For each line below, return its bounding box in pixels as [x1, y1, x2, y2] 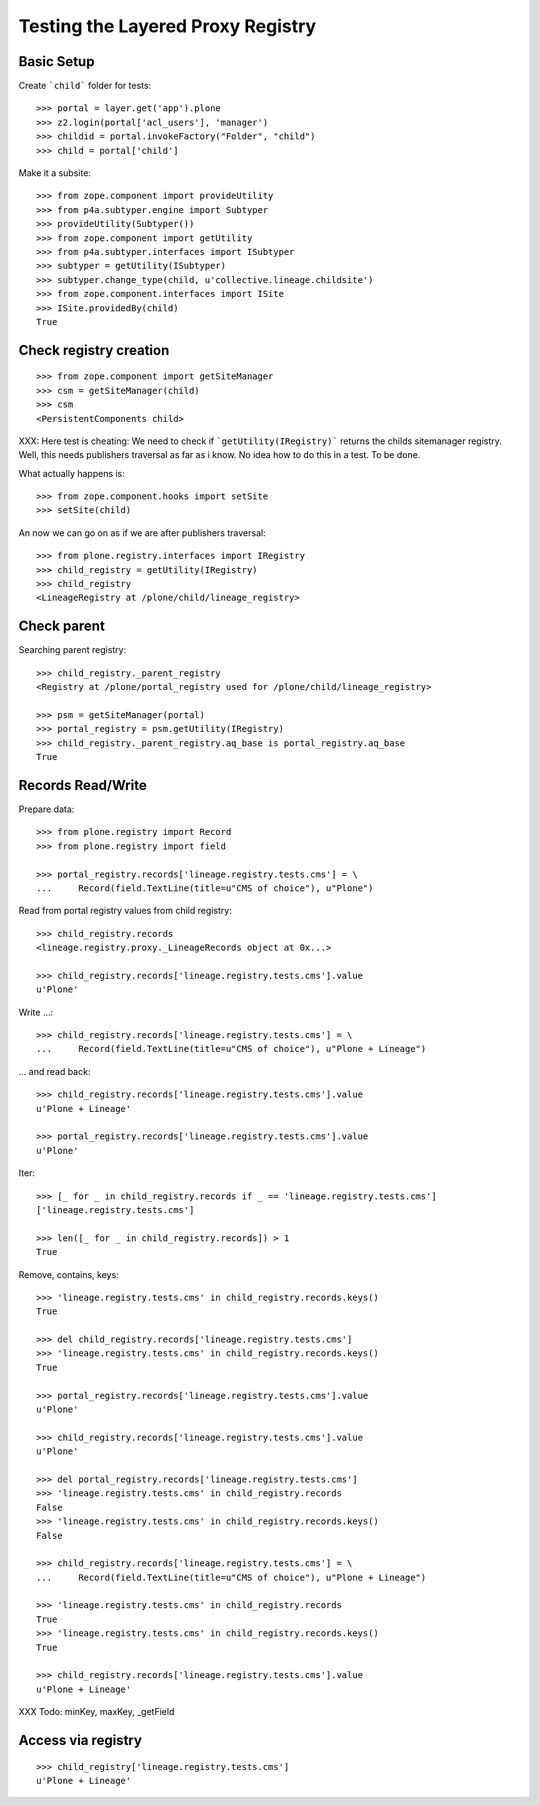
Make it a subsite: [18, 167, 92, 179]
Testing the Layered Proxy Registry [18, 15, 317, 37]
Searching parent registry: [18, 644, 127, 656]
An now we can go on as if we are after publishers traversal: [18, 526, 266, 539]
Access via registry [18, 1732, 142, 1749]
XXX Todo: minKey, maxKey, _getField [18, 1706, 175, 1718]
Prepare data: [18, 803, 75, 815]
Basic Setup [18, 53, 95, 70]
